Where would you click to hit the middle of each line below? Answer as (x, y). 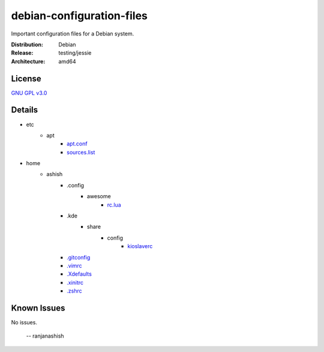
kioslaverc (140, 246)
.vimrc (74, 266)
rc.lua (114, 205)
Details (25, 110)
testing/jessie (75, 53)
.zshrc (74, 291)
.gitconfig (79, 257)
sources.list (81, 152)
